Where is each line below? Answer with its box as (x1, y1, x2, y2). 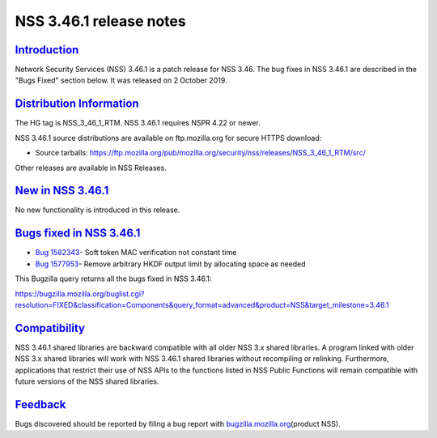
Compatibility (15, 321, 85, 335)
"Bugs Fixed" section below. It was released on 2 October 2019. (15, 75, 227, 85)
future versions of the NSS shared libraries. (15, 376, 159, 386)
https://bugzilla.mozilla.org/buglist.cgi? (15, 288, 145, 299)
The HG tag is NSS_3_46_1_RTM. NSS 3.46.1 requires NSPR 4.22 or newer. (15, 118, 261, 128)
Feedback (15, 398, 66, 411)
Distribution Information (15, 97, 139, 111)
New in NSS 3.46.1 (15, 184, 109, 198)
